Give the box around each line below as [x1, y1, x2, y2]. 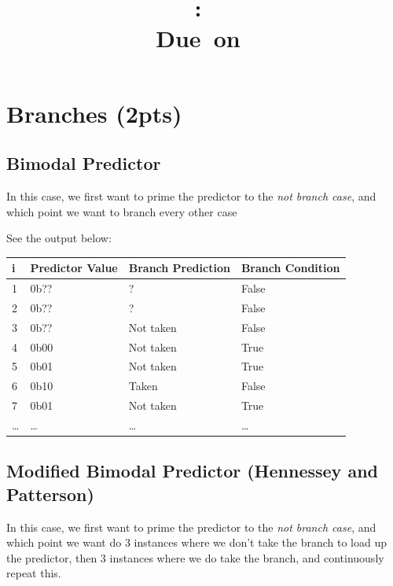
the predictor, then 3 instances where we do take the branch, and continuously [6, 549, 384, 566]
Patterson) [6, 481, 94, 506]
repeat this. [6, 565, 61, 581]
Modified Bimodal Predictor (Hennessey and [6, 459, 378, 483]
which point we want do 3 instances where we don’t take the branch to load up [6, 534, 387, 551]
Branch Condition [241, 260, 340, 276]
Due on [156, 22, 241, 54]
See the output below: [6, 230, 112, 246]
